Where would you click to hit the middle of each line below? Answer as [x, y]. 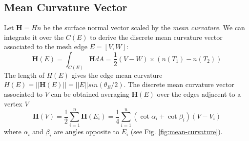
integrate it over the [34, 37]
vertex [13, 103]
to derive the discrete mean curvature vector [156, 37]
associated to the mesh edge [46, 46]
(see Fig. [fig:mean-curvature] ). [176, 132]
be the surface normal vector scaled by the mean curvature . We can [144, 27]
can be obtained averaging [90, 94]
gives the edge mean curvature [117, 75]
